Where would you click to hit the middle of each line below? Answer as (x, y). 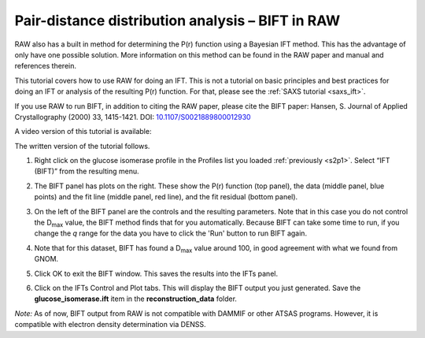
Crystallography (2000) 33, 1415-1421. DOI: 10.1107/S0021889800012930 (133, 117)
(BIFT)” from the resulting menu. (87, 171)
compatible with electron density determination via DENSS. (110, 325)
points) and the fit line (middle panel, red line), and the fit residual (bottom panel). (166, 197)
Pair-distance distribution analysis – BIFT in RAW (177, 20)
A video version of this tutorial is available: (83, 132)
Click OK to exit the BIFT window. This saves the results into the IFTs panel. (156, 273)
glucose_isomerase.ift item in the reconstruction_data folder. (136, 299)
